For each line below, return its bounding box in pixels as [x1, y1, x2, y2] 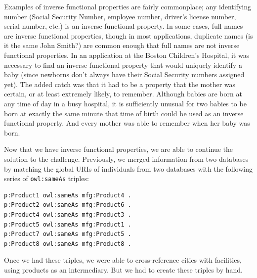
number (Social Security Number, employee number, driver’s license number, [4, 11, 236, 21]
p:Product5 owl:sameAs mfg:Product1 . [4, 221, 131, 228]
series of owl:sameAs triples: [4, 173, 89, 184]
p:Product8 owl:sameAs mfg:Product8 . [4, 240, 131, 247]
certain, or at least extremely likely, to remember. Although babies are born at [4, 89, 242, 99]
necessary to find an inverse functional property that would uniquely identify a [4, 59, 242, 70]
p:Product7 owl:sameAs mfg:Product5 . [4, 231, 131, 238]
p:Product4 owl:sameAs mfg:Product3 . [4, 211, 131, 218]
